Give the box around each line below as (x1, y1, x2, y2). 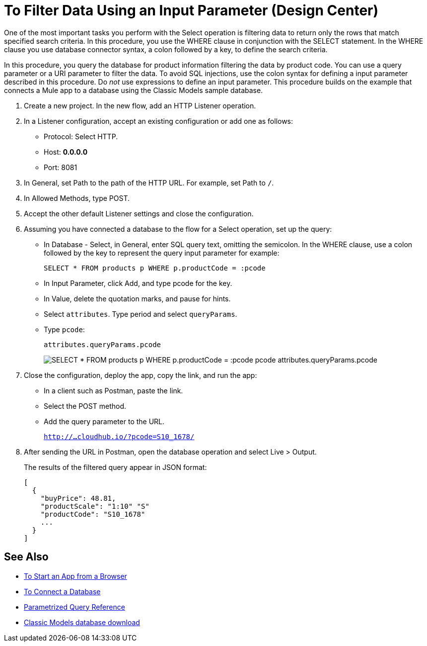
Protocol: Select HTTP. (44, 132, 118, 141)
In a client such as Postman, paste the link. (44, 386, 183, 395)
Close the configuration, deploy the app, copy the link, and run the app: (24, 370, 257, 379)
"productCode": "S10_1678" (40, 510, 145, 518)
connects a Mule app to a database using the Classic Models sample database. (4, 86, 263, 94)
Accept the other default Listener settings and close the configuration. (24, 209, 254, 218)
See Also (4, 551, 49, 563)
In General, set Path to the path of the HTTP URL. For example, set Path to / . (24, 178, 274, 187)
